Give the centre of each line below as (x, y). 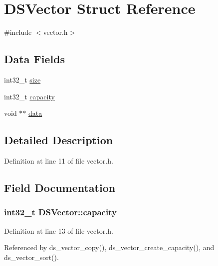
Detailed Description (59, 140)
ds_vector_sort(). (31, 257)
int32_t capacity (29, 96)
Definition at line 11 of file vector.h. (59, 160)
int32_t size (22, 79)
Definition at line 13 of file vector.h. (59, 230)
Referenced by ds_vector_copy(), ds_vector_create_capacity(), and (109, 247)
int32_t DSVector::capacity (60, 212)
